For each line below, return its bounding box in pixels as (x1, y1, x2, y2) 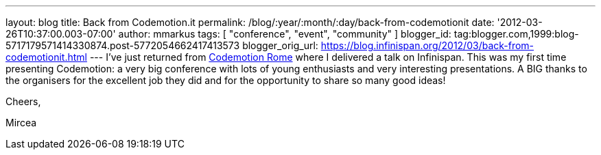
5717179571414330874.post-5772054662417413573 (5, 40, 240, 51)
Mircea (5, 117, 37, 128)
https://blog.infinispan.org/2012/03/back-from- (320, 40, 534, 51)
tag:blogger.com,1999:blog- (453, 28, 579, 40)
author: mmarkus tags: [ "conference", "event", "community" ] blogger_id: (118, 28, 451, 40)
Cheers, (5, 96, 41, 107)
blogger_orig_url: (242, 40, 318, 51)
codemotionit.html (5, 51, 87, 63)
